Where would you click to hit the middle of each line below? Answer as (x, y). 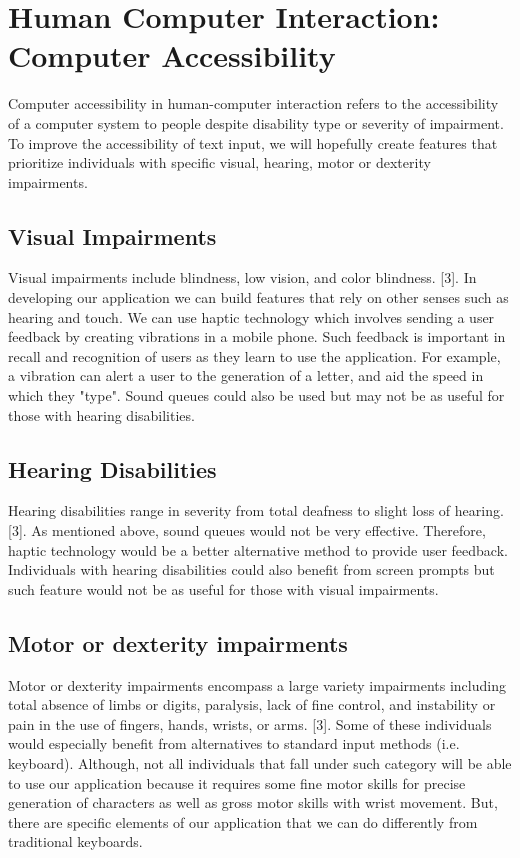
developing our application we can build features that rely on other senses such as (258, 297)
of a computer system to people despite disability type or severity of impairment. (256, 122)
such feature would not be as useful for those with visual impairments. (223, 588)
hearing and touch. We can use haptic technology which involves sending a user (251, 316)
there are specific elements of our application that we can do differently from (243, 821)
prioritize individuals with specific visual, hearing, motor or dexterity (219, 162)
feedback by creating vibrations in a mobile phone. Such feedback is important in (257, 336)
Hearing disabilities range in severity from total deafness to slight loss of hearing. (256, 510)
